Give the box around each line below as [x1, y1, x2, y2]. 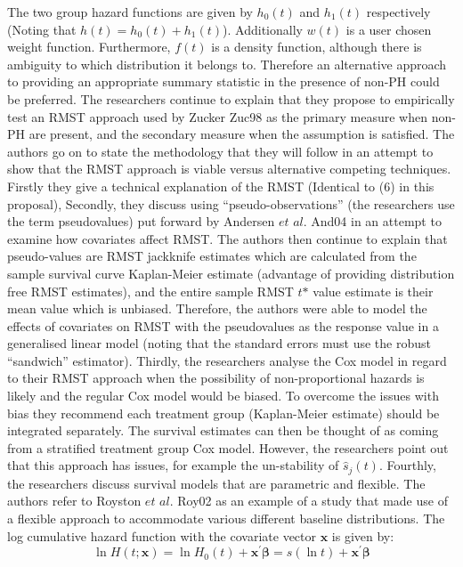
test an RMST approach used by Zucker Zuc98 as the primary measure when [7, 107, 427, 126]
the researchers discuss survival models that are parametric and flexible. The [7, 474, 426, 492]
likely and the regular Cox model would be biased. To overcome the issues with [7, 386, 439, 405]
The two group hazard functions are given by [7, 3, 253, 20]
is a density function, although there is [211, 37, 422, 56]
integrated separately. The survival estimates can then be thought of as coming [7, 421, 439, 440]
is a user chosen [345, 20, 432, 38]
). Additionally [223, 20, 303, 38]
